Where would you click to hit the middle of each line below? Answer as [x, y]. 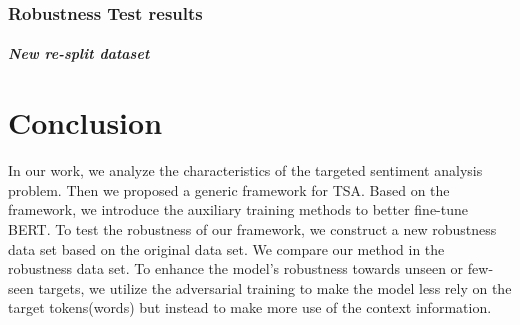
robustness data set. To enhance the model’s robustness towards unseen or [236, 268]
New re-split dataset [79, 53]
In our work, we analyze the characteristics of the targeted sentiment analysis [245, 170]
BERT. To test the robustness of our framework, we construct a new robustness [252, 228]
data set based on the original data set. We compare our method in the [226, 248]
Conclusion [85, 122]
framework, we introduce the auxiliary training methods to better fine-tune [238, 209]
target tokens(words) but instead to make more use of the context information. [250, 307]
